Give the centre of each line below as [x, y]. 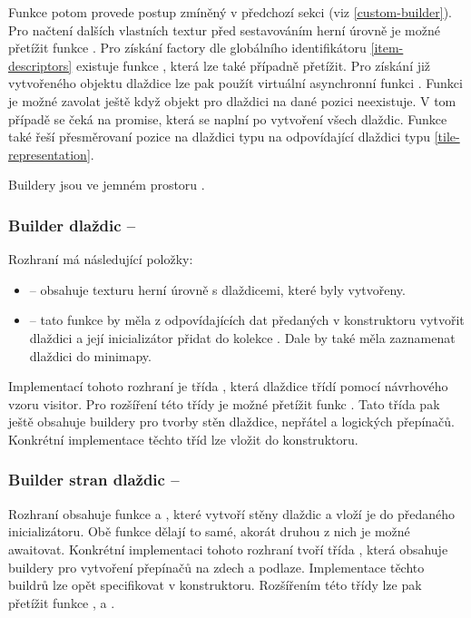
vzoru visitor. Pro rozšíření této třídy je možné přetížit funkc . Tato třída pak [224, 403]
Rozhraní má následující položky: [101, 259]
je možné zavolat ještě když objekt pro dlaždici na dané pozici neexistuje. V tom [232, 100]
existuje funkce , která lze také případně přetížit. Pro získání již [253, 65]
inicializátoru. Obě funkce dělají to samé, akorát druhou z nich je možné [209, 531]
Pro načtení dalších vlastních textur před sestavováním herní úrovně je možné [224, 29]
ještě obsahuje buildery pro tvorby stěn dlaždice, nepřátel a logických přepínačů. [232, 422]
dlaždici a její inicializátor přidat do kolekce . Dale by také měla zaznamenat [242, 337]
